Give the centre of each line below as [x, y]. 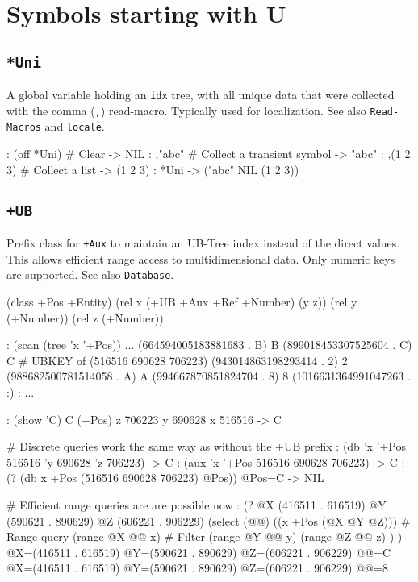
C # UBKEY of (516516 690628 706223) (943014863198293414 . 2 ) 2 [177, 360]
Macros [24, 128]
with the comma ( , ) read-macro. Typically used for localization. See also [186, 110]
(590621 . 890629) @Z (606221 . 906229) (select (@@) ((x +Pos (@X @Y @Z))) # [209, 520]
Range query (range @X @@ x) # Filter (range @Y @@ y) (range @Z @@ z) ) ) [205, 536]
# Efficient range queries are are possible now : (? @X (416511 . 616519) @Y [196, 504]
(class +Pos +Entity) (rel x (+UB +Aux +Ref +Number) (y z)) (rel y [182, 301]
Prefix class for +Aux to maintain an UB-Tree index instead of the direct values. [203, 243]
